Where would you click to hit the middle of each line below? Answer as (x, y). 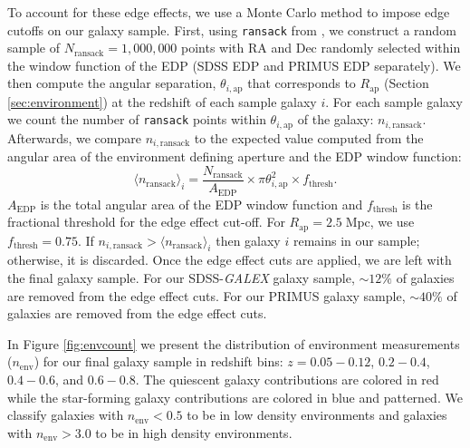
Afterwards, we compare (74, 137)
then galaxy (248, 240)
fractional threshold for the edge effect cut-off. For (146, 222)
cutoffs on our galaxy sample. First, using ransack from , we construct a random (232, 29)
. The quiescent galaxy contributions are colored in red (287, 379)
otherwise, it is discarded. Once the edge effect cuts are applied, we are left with (230, 260)
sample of (34, 48)
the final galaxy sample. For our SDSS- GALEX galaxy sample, (181, 277)
